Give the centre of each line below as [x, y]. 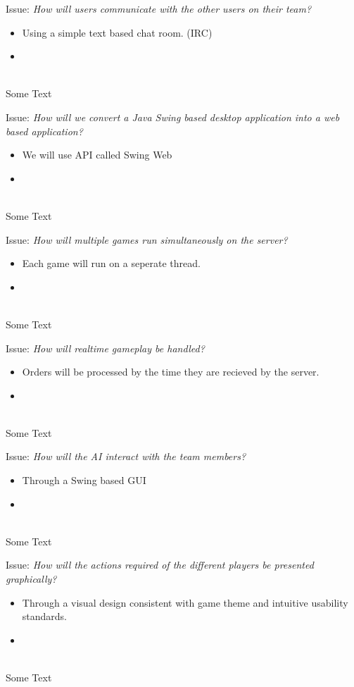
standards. [45, 616]
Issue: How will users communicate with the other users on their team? [159, 8]
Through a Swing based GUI [84, 480]
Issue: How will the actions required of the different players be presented [160, 565]
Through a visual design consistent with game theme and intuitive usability [185, 602]
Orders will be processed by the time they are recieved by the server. [171, 372]
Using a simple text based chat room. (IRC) [117, 32]
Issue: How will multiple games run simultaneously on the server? [147, 239]
